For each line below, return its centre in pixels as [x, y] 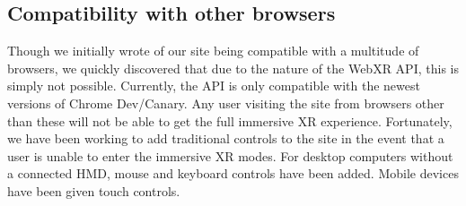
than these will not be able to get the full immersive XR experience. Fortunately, [230, 120]
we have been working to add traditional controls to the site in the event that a [226, 138]
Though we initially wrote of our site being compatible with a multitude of [213, 51]
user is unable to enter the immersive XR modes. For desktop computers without [230, 155]
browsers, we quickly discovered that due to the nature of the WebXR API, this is [233, 68]
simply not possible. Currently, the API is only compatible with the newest [214, 86]
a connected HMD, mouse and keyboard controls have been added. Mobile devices [233, 173]
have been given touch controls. [94, 190]
